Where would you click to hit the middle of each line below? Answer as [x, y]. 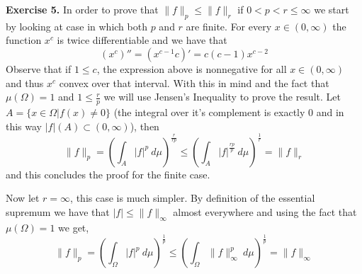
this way [24, 126]
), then [145, 126]
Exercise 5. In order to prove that [82, 9]
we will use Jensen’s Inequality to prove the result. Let [222, 97]
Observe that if [39, 68]
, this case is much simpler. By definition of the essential [193, 198]
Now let [23, 198]
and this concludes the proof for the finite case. [108, 174]
